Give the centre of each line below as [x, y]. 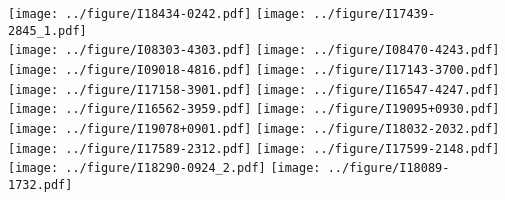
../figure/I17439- [374, 14]
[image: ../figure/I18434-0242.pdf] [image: [157, 14]
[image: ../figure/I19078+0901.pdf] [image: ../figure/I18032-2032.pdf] [254, 128]
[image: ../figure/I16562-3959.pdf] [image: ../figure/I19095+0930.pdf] [254, 109]
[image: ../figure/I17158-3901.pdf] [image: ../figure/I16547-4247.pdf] [254, 89]
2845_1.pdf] [47, 30]
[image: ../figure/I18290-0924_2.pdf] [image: [164, 168]
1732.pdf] [40, 184]
